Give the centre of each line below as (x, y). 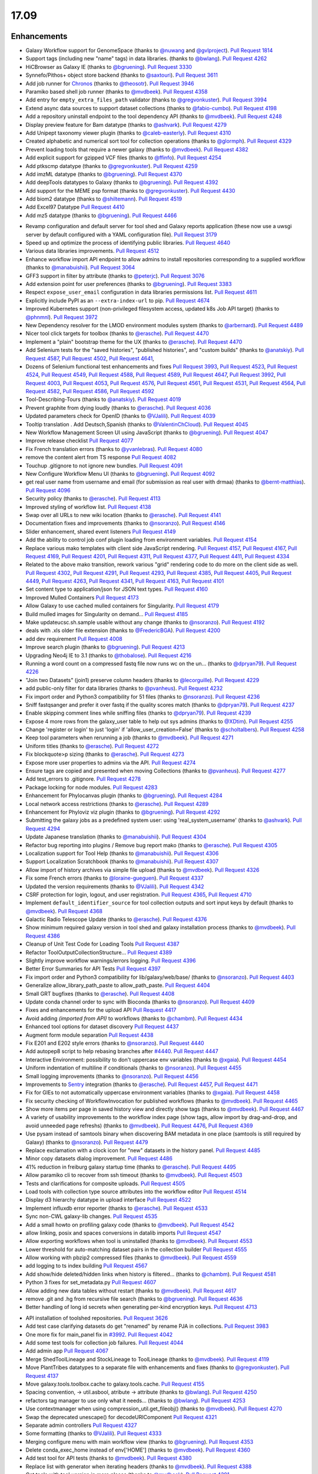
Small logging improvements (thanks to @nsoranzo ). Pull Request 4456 (112, 1076)
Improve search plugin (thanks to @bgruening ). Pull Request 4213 (105, 647)
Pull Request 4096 (48, 490)
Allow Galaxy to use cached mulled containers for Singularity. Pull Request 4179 (122, 606)
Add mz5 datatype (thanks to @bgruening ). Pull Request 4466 (101, 215)
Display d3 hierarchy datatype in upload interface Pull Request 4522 (108, 1200)
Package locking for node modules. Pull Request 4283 (92, 787)
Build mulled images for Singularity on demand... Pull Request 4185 (107, 614)
